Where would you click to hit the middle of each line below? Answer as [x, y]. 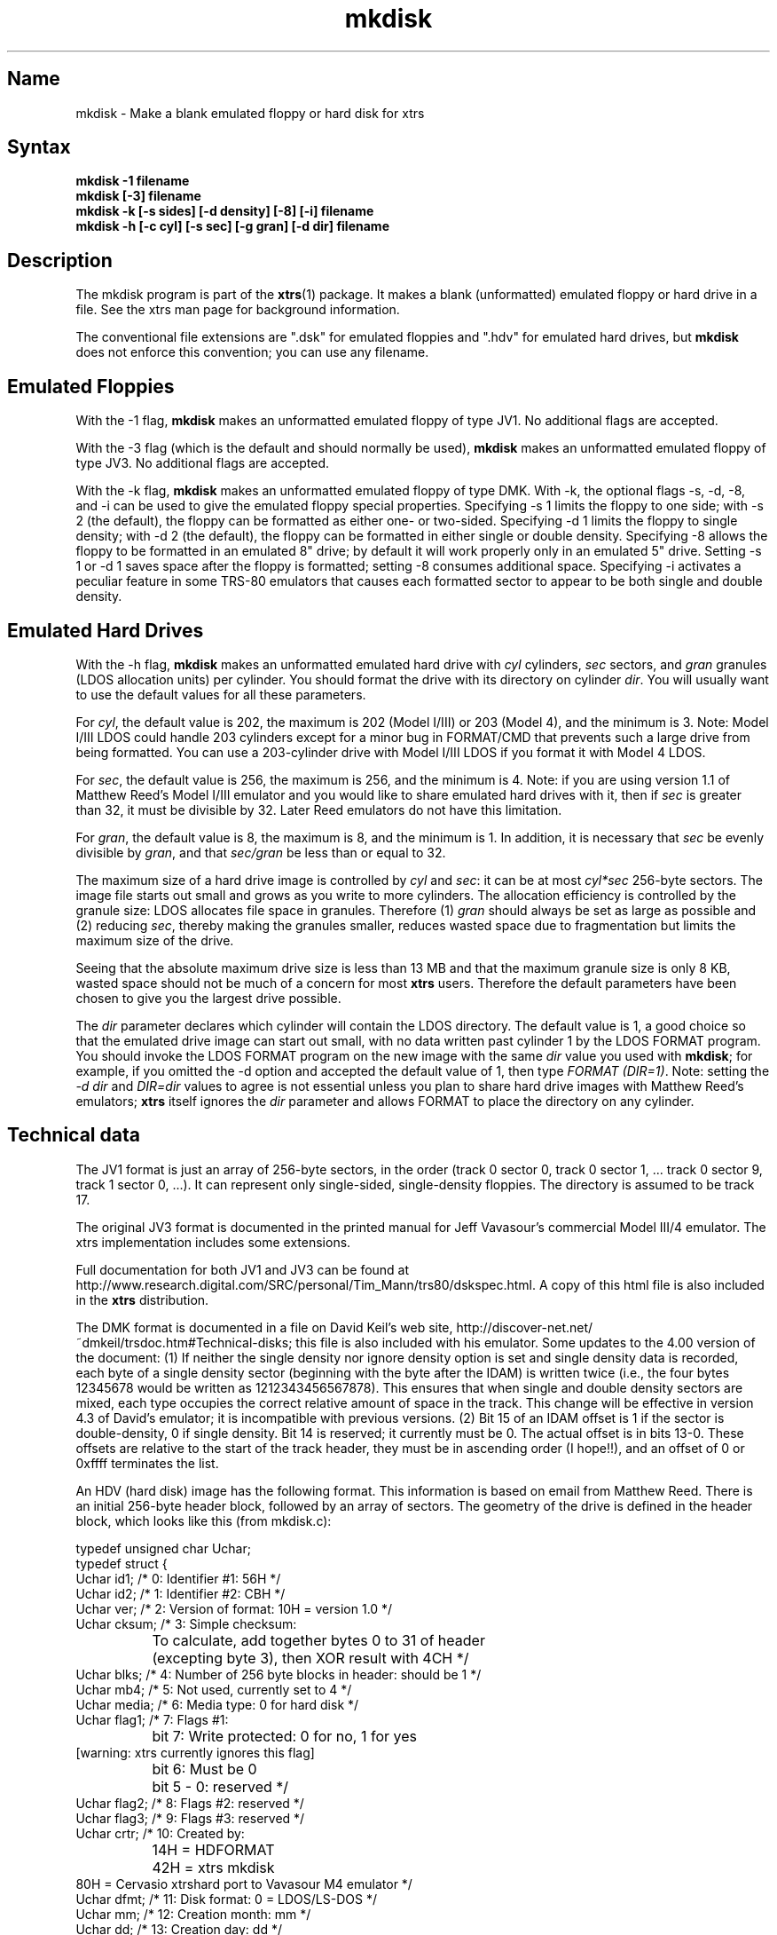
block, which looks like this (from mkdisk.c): [204, 1520]
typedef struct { [122, 1563]
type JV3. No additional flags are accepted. [202, 463]
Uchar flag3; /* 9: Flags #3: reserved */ [190, 1818]
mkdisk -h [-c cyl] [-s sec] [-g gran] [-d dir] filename [232, 226]
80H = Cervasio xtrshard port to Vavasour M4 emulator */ [244, 1884]
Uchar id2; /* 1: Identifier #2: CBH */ [181, 1593]
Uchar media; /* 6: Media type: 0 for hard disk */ [217, 1704]
